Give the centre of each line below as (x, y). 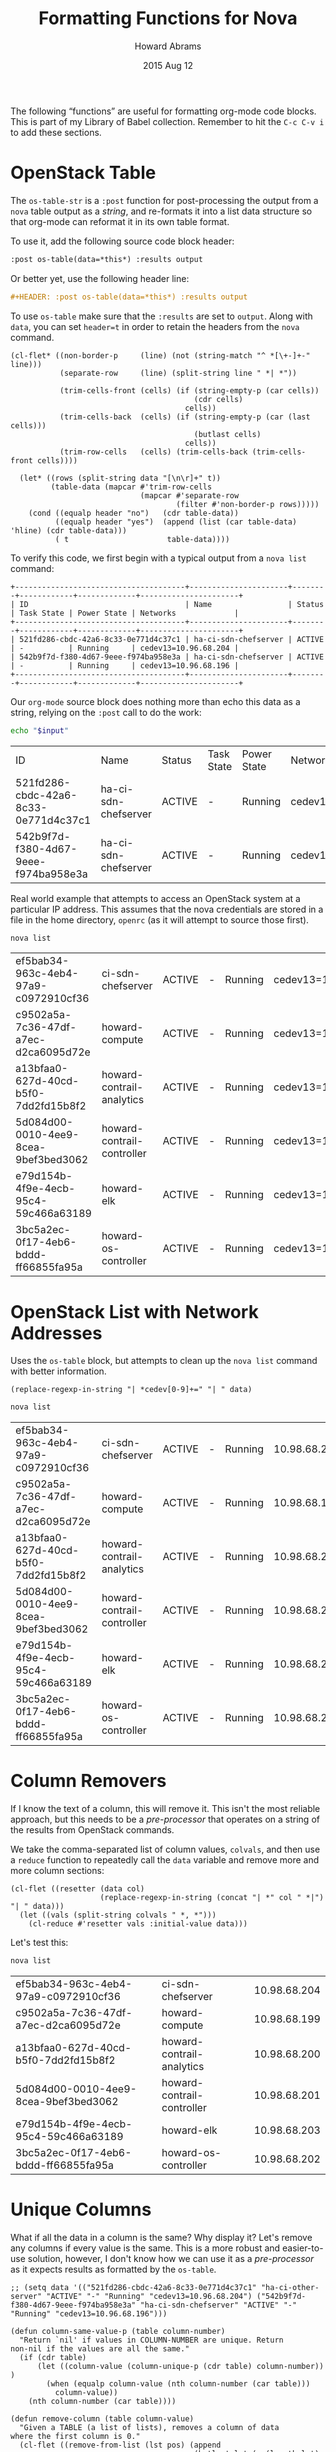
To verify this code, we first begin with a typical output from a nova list (158, 558)
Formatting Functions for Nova (168, 18)
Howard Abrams (168, 46)
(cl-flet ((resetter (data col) (77, 1889)
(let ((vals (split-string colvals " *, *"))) (118, 1915)
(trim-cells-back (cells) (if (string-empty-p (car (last (185, 417)
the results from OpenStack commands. (92, 1830)
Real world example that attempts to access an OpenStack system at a (155, 898)
